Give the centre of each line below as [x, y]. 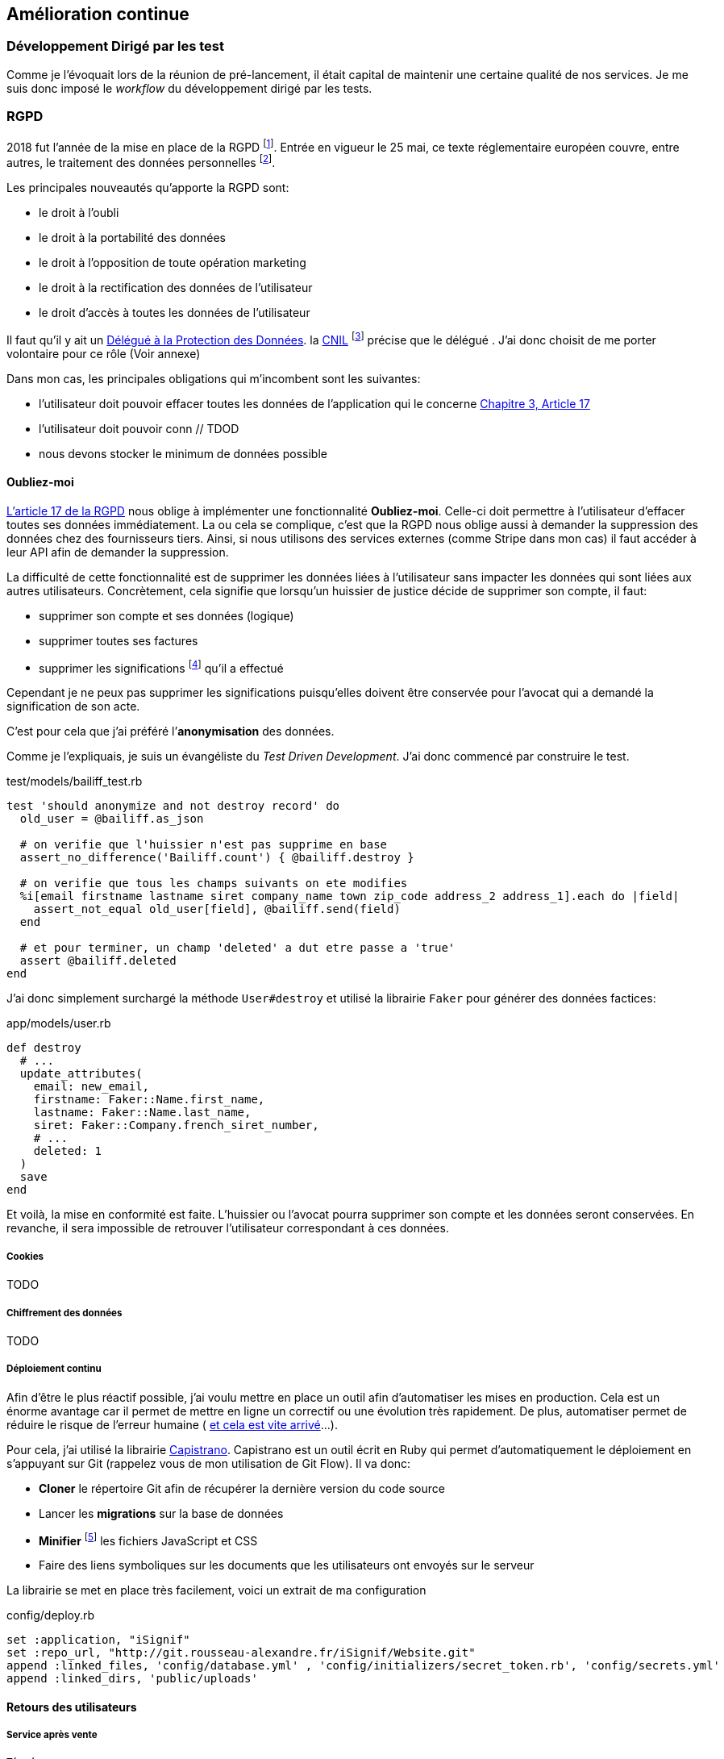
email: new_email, [92, 1087]
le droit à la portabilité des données [132, 237]
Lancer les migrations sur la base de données [161, 1513]
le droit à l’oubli [79, 212]
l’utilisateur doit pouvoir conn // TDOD [139, 428]
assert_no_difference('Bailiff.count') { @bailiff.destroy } [217, 858]
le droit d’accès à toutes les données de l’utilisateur [175, 312]
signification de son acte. [73, 707]
